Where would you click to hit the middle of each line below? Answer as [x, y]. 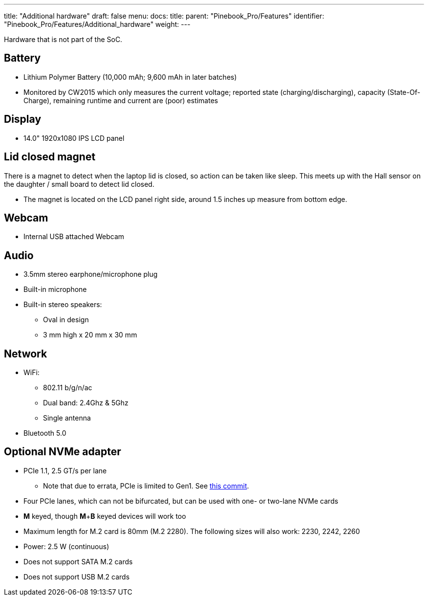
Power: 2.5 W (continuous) [66, 546]
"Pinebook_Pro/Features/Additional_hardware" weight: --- [97, 24]
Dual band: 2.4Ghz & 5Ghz [86, 403]
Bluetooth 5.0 [45, 433]
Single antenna [67, 418]
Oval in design [66, 320]
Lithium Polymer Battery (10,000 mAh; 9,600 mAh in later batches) [130, 77]
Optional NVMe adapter [63, 452]
